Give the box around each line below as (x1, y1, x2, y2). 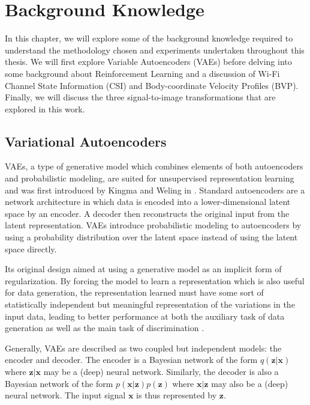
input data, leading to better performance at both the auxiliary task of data (5, 309, 285, 322)
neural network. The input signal (5, 389, 126, 401)
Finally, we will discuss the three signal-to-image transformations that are (5, 91, 276, 103)
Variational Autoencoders (5, 132, 167, 150)
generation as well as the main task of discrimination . (5, 321, 204, 334)
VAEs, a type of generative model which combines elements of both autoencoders (5, 160, 303, 172)
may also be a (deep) (211, 377, 288, 389)
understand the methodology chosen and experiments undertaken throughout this (5, 43, 305, 56)
